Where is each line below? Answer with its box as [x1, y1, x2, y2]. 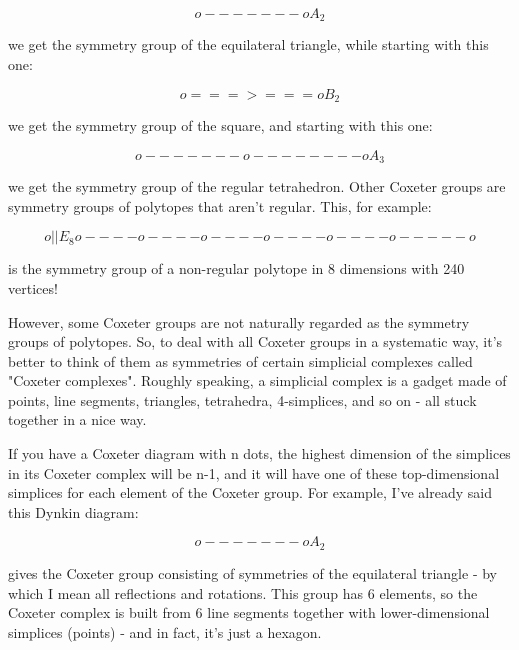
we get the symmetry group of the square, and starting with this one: [8, 115, 433, 136]
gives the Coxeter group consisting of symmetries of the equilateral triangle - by [8, 562, 497, 583]
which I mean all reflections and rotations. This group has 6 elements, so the [8, 582, 478, 603]
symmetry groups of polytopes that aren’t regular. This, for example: [8, 195, 432, 216]
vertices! [8, 277, 58, 298]
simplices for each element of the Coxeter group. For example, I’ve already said [8, 482, 492, 503]
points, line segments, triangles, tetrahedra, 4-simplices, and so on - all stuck [8, 389, 477, 410]
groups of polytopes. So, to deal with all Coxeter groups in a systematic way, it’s [8, 331, 503, 352]
